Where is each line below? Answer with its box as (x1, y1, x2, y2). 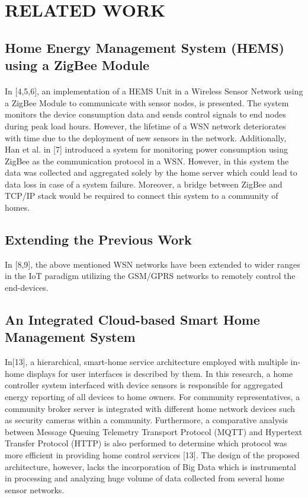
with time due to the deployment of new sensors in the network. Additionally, (5, 131, 287, 144)
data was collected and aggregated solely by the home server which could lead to (5, 166, 297, 179)
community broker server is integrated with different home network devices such (5, 402, 296, 414)
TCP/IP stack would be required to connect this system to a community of (5, 189, 278, 202)
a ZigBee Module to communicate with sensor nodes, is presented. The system (5, 96, 289, 109)
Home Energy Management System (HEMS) (5, 38, 284, 56)
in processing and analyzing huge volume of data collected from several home (5, 472, 285, 484)
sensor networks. (5, 483, 65, 496)
